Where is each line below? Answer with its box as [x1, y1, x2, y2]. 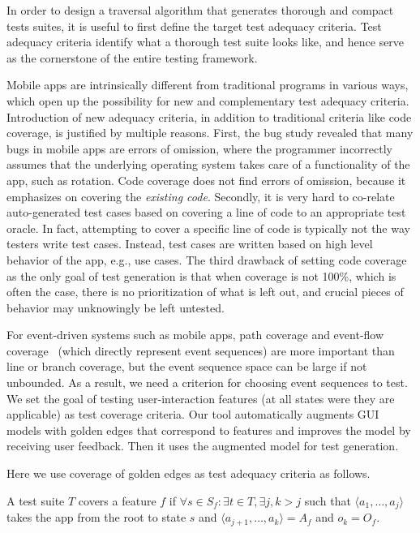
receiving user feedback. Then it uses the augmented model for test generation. [6, 437, 399, 454]
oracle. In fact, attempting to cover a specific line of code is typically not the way [6, 219, 410, 236]
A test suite [6, 492, 65, 509]
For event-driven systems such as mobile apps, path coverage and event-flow [6, 326, 384, 343]
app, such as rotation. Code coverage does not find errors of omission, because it [6, 171, 406, 188]
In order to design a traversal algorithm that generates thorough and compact [6, 2, 394, 18]
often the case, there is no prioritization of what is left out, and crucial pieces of [6, 283, 404, 300]
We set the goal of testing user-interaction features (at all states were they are [6, 389, 395, 406]
